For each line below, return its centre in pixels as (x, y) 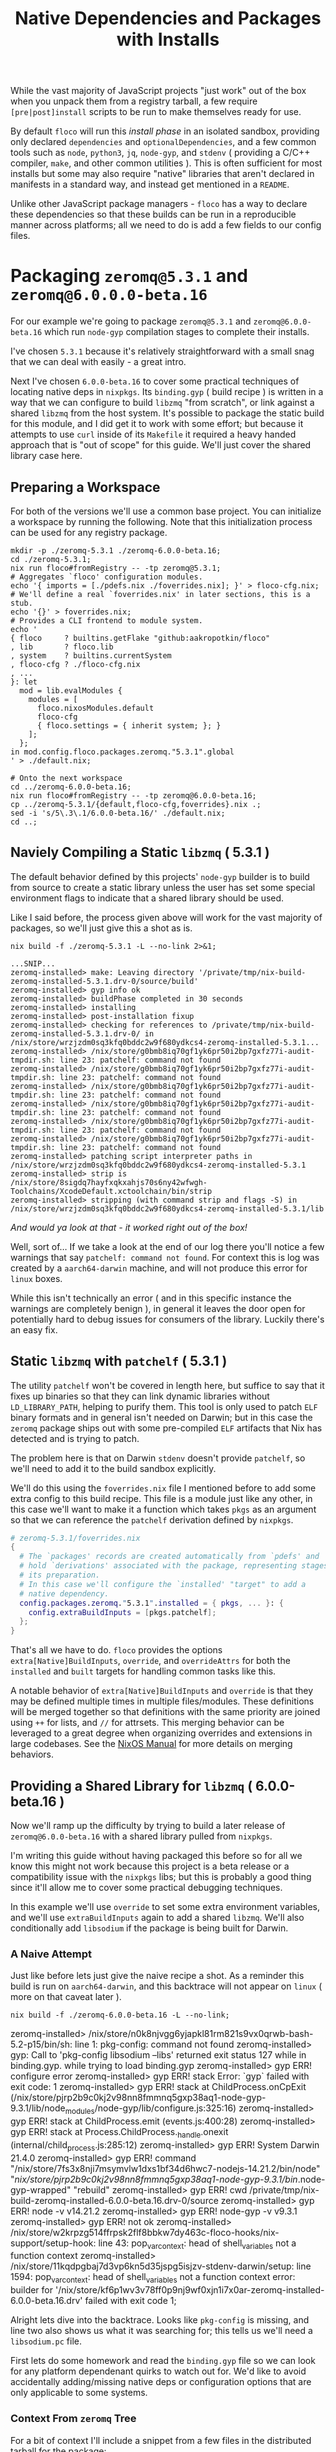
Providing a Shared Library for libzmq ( (131, 1785)
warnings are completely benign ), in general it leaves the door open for (158, 1308)
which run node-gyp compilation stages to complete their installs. (177, 332)
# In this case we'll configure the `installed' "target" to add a (163, 1584)
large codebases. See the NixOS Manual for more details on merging (151, 1744)
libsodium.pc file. (46, 2341)
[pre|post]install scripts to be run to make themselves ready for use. (156, 112)
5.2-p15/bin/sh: (41, 2044)
